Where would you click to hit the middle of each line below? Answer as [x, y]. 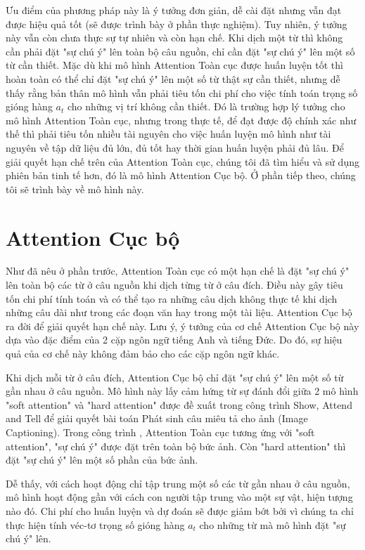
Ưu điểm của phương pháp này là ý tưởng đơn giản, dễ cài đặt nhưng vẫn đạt [174, 10]
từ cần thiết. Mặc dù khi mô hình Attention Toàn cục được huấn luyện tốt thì [174, 65]
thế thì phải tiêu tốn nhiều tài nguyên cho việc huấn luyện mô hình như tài [168, 134]
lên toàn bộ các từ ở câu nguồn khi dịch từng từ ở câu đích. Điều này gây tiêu [174, 285]
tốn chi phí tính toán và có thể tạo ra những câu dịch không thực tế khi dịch [172, 298]
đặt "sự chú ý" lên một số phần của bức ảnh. [102, 460]
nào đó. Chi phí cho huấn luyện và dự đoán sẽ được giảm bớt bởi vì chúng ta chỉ [180, 510]
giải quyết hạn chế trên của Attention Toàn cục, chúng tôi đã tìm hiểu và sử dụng [182, 161]
